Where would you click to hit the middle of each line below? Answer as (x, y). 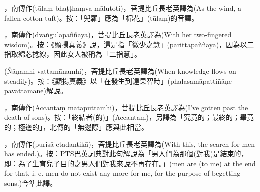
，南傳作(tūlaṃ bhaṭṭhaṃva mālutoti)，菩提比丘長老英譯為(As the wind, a (123, 8)
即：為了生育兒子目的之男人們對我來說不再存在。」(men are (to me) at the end (130, 163)
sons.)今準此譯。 (31, 183)
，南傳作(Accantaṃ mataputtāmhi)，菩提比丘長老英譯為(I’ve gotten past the (126, 107)
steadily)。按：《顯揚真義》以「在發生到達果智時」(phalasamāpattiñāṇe (118, 80)
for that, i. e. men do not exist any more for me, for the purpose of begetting (122, 173)
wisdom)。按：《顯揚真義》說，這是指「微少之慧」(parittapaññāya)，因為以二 (129, 44)
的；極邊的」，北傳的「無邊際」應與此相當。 (76, 127)
